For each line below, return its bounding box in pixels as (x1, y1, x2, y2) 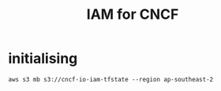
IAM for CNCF (86, 5, 179, 24)
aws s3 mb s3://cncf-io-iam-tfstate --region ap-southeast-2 (8, 75, 214, 83)
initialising (8, 49, 78, 67)
